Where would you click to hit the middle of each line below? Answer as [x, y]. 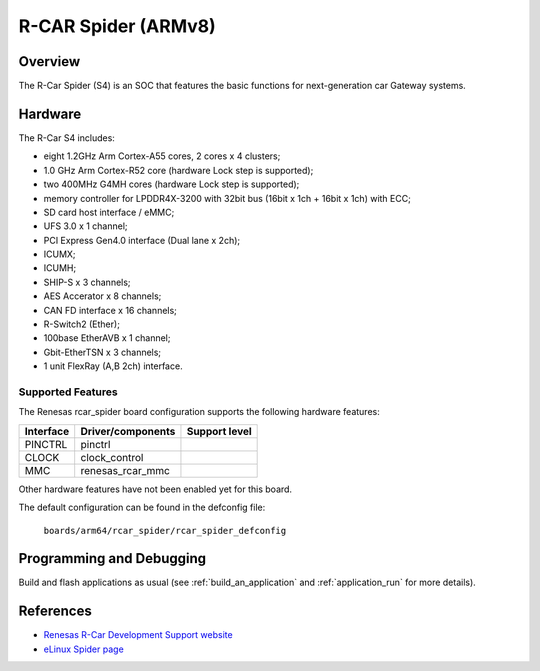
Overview [49, 61]
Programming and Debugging [112, 558]
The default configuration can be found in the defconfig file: [142, 507]
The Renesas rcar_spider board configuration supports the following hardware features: [199, 412]
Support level [219, 431]
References [55, 611]
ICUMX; [59, 254]
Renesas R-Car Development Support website [138, 635]
